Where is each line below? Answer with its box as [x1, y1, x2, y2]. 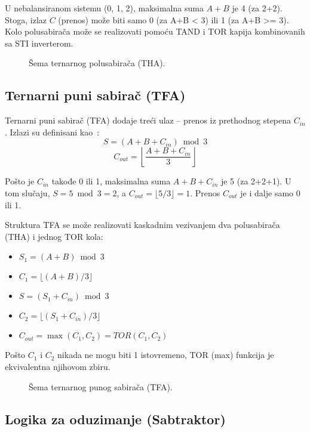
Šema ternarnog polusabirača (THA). [29, 57, 165, 69]
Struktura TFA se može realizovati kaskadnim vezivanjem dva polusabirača [5, 218, 280, 231]
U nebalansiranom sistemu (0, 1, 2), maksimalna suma [5, 2, 204, 14]
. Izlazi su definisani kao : [5, 125, 100, 138]
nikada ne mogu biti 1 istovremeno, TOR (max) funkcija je [57, 348, 274, 361]
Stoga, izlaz [5, 13, 47, 26]
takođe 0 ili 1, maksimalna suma [51, 175, 171, 187]
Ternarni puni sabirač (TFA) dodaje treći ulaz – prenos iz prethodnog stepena [5, 114, 291, 126]
